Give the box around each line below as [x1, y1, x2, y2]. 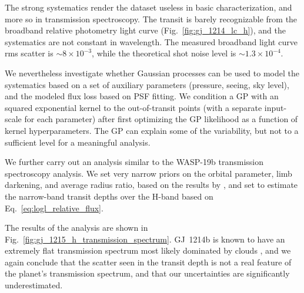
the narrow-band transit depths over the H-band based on [5, 190, 213, 202]
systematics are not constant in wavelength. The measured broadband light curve [5, 35, 298, 48]
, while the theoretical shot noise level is [92, 47, 236, 59]
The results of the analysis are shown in [5, 221, 148, 234]
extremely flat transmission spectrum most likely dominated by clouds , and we [5, 244, 291, 257]
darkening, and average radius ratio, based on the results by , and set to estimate [5, 179, 298, 191]
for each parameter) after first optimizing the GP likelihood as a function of [24, 113, 298, 125]
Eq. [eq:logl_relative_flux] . [5, 201, 103, 214]
